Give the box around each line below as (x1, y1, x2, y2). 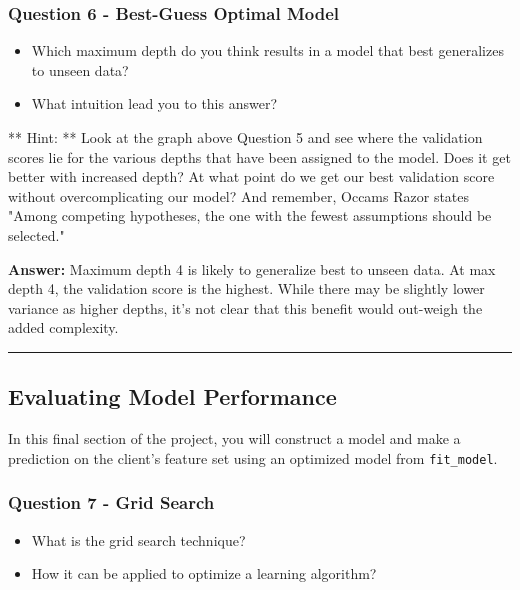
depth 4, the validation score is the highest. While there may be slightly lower (8, 278, 485, 299)
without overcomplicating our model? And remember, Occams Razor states (8, 185, 470, 206)
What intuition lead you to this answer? (31, 93, 278, 114)
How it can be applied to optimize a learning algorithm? (31, 563, 377, 584)
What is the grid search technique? (31, 529, 246, 550)
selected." (8, 224, 65, 245)
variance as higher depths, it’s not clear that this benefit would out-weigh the (8, 297, 483, 318)
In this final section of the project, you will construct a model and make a (8, 428, 461, 449)
